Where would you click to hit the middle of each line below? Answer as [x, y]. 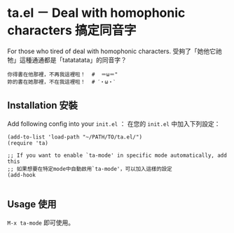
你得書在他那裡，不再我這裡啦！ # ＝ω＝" [63, 74]
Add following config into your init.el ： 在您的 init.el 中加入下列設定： [114, 123]
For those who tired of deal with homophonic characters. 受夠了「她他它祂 [115, 51]
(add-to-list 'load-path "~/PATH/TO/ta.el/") [75, 137]
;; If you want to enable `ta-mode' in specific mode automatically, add [117, 155]
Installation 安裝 [43, 105]
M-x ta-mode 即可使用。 [41, 223]
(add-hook [22, 175]
